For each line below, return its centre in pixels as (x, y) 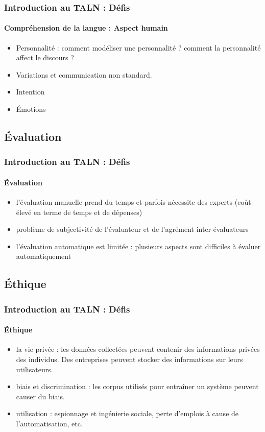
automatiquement (44, 256)
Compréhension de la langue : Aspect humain (86, 28)
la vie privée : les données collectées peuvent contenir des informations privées (138, 349)
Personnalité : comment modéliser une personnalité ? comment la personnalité (138, 47)
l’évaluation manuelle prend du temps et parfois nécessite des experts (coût (134, 202)
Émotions (31, 109)
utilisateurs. (34, 369)
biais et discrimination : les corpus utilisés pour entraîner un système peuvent (137, 386)
